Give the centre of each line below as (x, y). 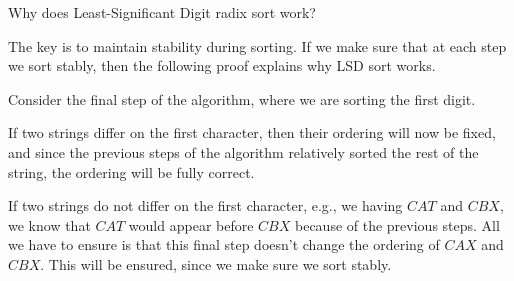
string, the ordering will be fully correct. (131, 171)
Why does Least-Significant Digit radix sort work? (162, 12)
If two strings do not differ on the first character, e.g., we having (205, 205)
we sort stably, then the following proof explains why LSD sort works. (222, 65)
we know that (49, 224)
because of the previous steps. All (397, 224)
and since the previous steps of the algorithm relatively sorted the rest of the (243, 151)
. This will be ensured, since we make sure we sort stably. (216, 263)
